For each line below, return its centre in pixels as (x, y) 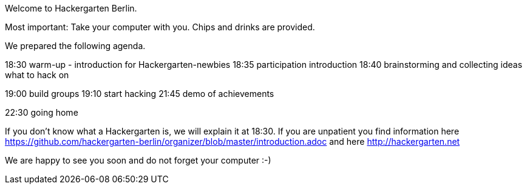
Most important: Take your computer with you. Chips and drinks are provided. (160, 27)
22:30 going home (42, 112)
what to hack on (37, 75)
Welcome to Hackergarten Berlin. (71, 8)
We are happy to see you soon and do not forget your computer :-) (138, 160)
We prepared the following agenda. (75, 46)
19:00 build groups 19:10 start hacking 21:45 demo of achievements (140, 94)
